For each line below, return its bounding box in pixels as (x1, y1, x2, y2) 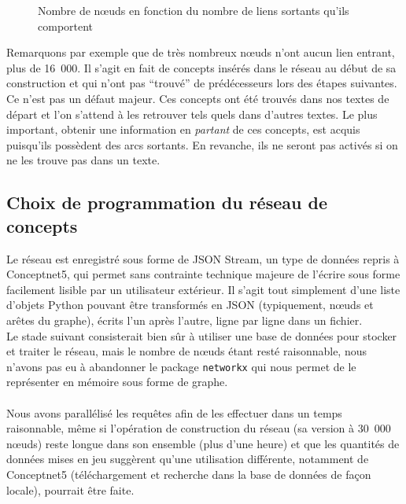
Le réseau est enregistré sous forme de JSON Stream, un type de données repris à (6, 250, 400, 267)
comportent (38, 17, 94, 34)
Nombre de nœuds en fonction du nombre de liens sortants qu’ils (38, 2, 349, 18)
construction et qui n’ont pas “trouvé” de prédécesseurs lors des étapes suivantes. (6, 75, 397, 91)
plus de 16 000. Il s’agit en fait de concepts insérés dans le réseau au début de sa (6, 59, 397, 75)
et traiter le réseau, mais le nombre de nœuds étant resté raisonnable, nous (6, 343, 367, 359)
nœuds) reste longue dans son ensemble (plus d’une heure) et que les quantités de (6, 435, 400, 451)
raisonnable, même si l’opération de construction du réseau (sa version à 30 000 (6, 420, 391, 436)
